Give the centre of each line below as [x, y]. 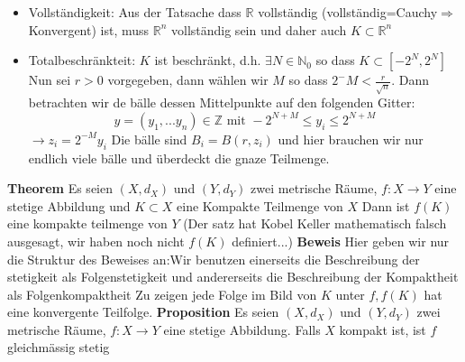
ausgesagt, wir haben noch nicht [96, 241]
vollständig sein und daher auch [259, 29]
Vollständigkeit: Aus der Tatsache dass [135, 12]
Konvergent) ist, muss [89, 29]
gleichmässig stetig [59, 347]
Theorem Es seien [60, 188]
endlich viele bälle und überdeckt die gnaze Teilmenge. [179, 158]
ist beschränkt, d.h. [208, 60]
